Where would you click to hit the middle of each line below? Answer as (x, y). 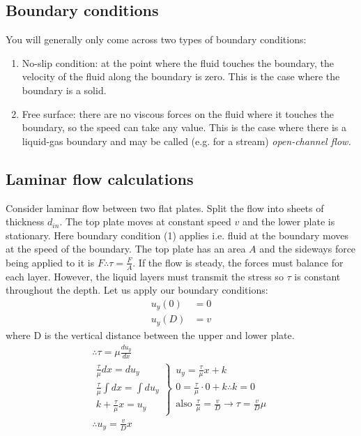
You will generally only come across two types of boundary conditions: (156, 39)
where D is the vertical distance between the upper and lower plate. (150, 334)
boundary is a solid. (64, 90)
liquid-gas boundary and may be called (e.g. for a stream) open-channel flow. (186, 141)
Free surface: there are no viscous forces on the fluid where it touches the (178, 113)
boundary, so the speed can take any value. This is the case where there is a (184, 127)
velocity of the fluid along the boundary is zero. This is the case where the (181, 76)
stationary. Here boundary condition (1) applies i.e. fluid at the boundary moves (177, 235)
